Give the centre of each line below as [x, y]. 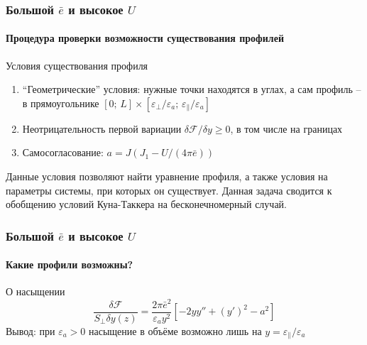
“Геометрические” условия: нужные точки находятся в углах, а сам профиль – [192, 89]
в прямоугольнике [61, 103]
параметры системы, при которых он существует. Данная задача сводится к [169, 190]
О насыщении [35, 291]
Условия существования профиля [77, 65]
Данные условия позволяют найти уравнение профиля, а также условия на [167, 176]
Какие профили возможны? [70, 264]
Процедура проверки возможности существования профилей [145, 38]
